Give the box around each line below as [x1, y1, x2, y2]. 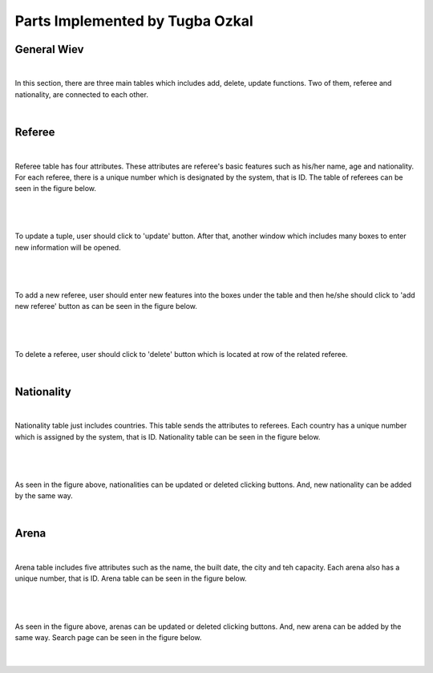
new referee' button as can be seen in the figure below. [14, 302, 198, 311]
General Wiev [14, 43, 84, 56]
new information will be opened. [14, 242, 121, 252]
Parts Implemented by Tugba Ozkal [14, 12, 254, 30]
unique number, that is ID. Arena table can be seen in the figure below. [14, 574, 248, 583]
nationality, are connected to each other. [14, 89, 148, 99]
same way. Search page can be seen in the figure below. [14, 632, 202, 642]
